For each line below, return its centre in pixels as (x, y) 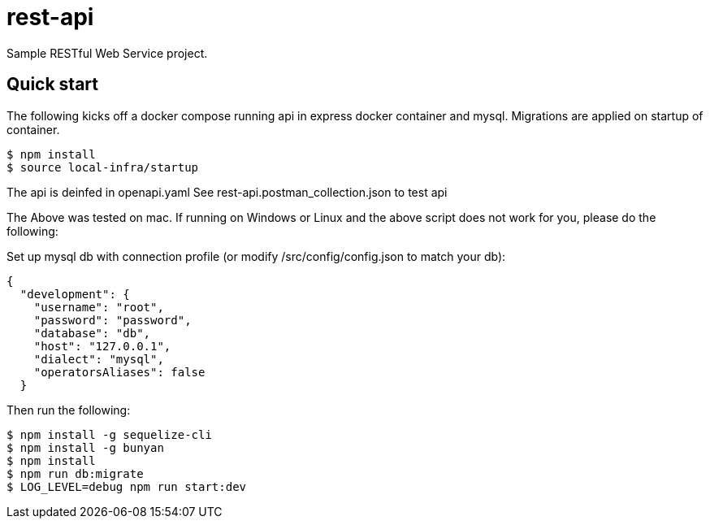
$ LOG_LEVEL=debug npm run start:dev (127, 486)
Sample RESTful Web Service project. (107, 53)
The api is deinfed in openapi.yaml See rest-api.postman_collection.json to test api (227, 192)
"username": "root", (99, 307)
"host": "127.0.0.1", (102, 346)
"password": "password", (113, 320)
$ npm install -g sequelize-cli (109, 434)
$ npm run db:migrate (75, 473)
